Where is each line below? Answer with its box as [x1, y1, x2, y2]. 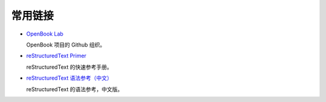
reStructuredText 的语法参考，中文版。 [26, 85, 123, 93]
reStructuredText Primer [26, 52, 87, 60]
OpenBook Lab [26, 30, 63, 37]
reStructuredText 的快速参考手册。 [26, 63, 113, 71]
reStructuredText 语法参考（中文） [26, 74, 113, 81]
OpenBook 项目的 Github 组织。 [26, 41, 106, 48]
